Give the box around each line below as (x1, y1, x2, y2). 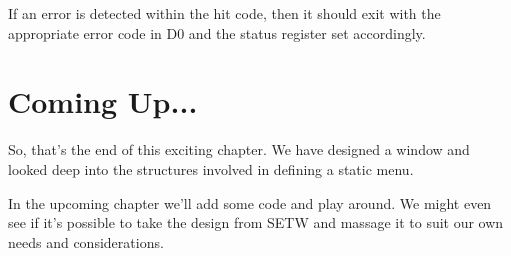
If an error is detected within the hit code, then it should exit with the (8, 3, 441, 23)
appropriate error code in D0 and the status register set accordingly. (8, 22, 426, 43)
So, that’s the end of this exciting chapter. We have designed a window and (8, 139, 470, 160)
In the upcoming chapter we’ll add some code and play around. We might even (8, 192, 492, 213)
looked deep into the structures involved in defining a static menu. (8, 158, 414, 179)
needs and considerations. (8, 231, 164, 252)
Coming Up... (8, 81, 198, 122)
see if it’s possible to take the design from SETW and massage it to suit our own (8, 212, 504, 233)
